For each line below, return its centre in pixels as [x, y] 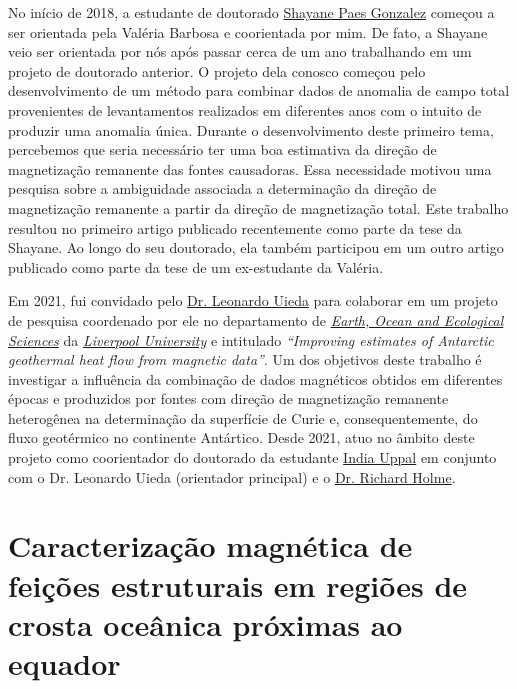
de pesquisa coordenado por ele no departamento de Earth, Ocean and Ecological [256, 319]
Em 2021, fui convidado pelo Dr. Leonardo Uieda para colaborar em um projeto [253, 300]
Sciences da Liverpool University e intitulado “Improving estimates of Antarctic [251, 339]
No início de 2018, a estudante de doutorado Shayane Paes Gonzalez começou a [251, 12]
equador [64, 663]
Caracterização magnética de [210, 545]
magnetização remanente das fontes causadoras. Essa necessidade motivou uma [250, 168]
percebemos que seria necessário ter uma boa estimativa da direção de [222, 149]
